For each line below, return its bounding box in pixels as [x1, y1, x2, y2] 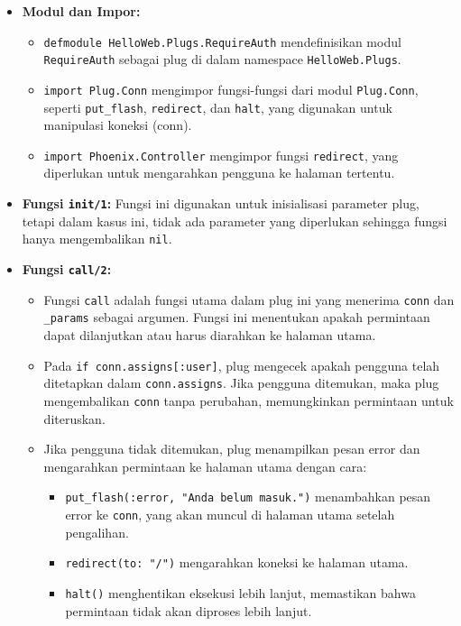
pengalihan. [65, 522, 129, 541]
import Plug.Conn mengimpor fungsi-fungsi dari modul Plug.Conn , [43, 79, 419, 98]
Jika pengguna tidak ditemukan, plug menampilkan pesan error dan [43, 439, 420, 458]
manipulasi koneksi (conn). [43, 115, 192, 134]
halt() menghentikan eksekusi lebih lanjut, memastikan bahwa [65, 583, 416, 602]
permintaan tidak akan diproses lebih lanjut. [65, 601, 312, 620]
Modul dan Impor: [22, 2, 141, 20]
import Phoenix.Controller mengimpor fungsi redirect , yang [43, 145, 399, 164]
